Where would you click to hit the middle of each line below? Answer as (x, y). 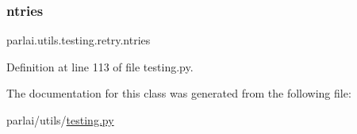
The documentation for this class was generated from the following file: (179, 93)
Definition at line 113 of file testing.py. (100, 66)
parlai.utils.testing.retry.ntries (79, 40)
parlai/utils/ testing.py (60, 120)
